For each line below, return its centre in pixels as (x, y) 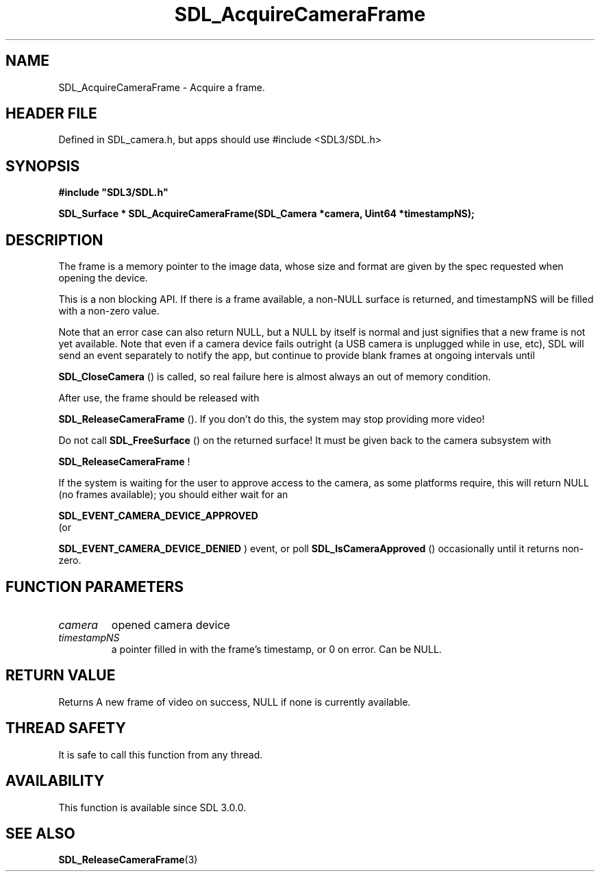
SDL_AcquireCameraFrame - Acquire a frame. (162, 87)
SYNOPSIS (43, 166)
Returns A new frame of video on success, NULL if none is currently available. (235, 702)
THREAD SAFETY (66, 728)
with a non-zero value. (109, 311)
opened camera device (171, 625)
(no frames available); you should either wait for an (173, 495)
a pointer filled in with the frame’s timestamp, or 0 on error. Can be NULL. (276, 649)
